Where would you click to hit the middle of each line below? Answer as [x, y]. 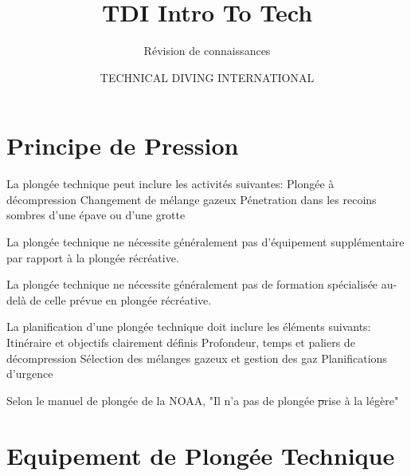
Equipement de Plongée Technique [201, 455]
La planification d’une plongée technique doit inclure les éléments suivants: [189, 327]
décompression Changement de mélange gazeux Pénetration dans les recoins [192, 199]
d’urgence [30, 374]
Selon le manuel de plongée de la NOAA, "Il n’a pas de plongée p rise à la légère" [203, 400]
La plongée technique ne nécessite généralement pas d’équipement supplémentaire [205, 242]
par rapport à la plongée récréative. [93, 257]
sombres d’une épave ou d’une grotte [96, 215]
